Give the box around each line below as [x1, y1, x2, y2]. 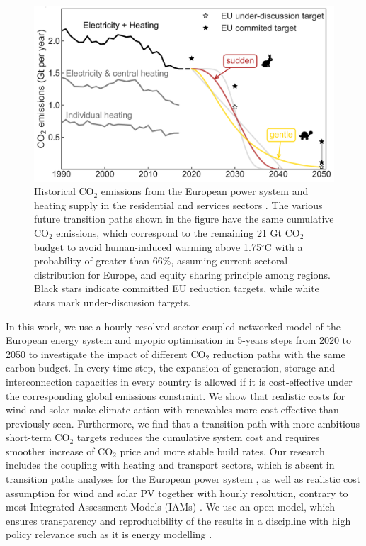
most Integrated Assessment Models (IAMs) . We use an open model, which [6, 499, 335, 514]
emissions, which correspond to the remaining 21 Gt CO [56, 225, 300, 240]
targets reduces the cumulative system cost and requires [76, 430, 320, 445]
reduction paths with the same [212, 346, 345, 361]
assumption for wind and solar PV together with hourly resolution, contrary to [6, 485, 348, 500]
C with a [264, 239, 303, 254]
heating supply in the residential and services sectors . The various [34, 197, 323, 212]
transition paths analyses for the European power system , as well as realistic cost [6, 472, 361, 486]
